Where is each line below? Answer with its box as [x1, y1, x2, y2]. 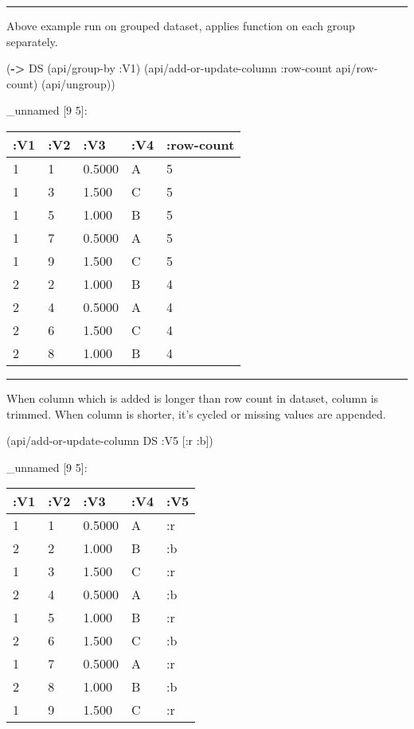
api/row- [335, 60, 378, 76]
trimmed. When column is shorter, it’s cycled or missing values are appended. [6, 405, 386, 422]
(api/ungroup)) [41, 75, 115, 92]
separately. [6, 33, 58, 49]
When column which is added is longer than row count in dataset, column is [6, 389, 379, 406]
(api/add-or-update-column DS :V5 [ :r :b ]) [6, 432, 213, 449]
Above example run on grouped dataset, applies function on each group [6, 18, 355, 33]
